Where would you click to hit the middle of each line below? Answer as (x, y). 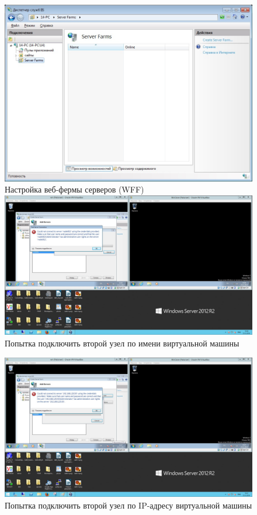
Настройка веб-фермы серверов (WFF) (74, 189)
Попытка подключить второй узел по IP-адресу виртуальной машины (128, 505)
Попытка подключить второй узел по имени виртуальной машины (122, 343)
